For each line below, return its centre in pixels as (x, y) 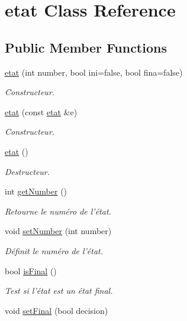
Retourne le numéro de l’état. (58, 211)
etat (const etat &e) (41, 111)
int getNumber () (36, 191)
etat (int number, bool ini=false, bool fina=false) (94, 72)
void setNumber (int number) (58, 231)
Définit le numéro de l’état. (54, 250)
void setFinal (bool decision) (57, 310)
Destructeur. (28, 171)
